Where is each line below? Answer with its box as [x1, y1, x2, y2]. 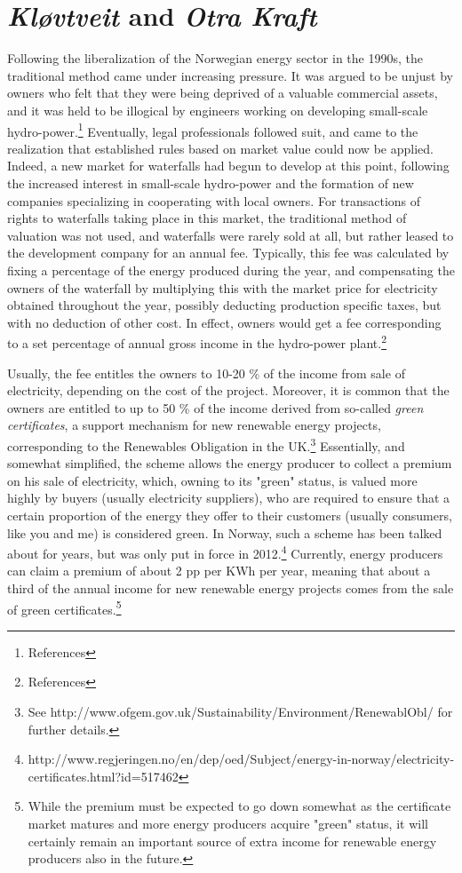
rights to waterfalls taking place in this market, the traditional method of [7, 209, 407, 227]
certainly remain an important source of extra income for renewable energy [28, 831, 437, 850]
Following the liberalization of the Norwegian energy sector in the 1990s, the [7, 49, 423, 67]
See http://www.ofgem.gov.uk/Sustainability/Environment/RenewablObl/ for [28, 702, 453, 720]
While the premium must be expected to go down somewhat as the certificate [28, 797, 451, 815]
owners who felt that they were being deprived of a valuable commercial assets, [7, 83, 438, 102]
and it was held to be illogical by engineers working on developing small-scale [7, 100, 428, 119]
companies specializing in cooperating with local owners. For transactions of [7, 191, 421, 210]
